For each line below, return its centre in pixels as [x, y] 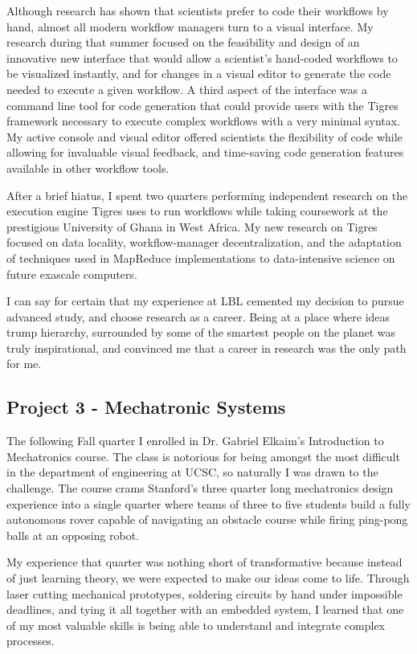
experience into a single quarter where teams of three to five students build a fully [208, 503]
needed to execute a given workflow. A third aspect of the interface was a [187, 89]
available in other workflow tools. [88, 168]
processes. [31, 641]
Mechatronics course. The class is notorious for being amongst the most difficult [203, 456]
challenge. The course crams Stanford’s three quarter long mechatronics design [200, 488]
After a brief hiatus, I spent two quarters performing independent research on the [207, 195]
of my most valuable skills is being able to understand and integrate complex [196, 625]
